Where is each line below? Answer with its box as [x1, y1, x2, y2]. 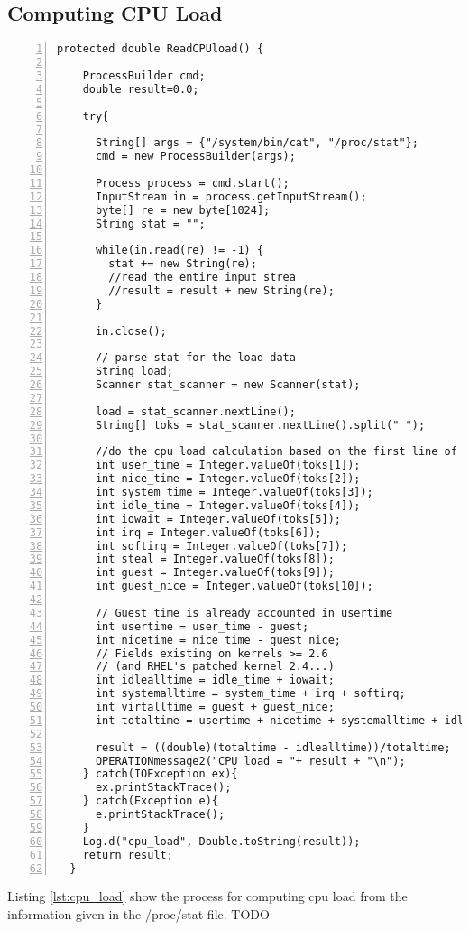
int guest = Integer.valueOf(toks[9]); [95, 566, 335, 580]
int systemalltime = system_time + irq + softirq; [95, 687, 406, 701]
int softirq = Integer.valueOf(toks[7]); [95, 539, 348, 553]
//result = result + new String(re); [108, 284, 335, 297]
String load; [95, 365, 173, 378]
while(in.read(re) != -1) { [95, 244, 264, 257]
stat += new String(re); [108, 257, 257, 271]
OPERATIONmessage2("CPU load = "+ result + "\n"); [95, 754, 406, 767]
